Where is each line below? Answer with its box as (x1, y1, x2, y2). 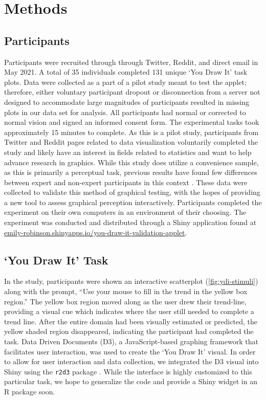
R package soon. (4, 386, 55, 397)
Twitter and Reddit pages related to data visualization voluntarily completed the (4, 137, 258, 147)
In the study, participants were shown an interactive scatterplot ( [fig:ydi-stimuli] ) (4, 276, 258, 286)
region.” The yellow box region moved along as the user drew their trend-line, (4, 296, 247, 306)
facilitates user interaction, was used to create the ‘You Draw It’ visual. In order (4, 346, 256, 357)
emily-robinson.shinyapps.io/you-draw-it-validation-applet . (4, 227, 187, 237)
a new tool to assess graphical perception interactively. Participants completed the (4, 196, 262, 207)
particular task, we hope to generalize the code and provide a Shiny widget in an (4, 376, 257, 387)
